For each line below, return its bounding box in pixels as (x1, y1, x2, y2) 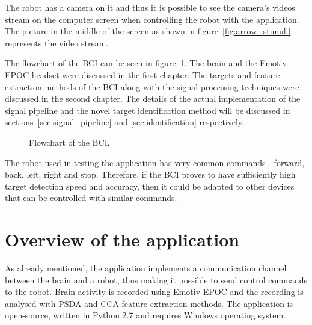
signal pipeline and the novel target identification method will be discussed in (5, 104, 290, 116)
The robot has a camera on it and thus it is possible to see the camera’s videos (5, 1, 295, 13)
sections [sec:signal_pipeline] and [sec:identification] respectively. (5, 116, 244, 128)
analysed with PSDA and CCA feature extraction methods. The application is (5, 297, 293, 309)
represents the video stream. (5, 36, 109, 49)
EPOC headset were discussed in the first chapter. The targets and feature (5, 68, 280, 81)
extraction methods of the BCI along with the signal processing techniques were (5, 80, 299, 93)
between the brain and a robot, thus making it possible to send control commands (5, 273, 307, 286)
